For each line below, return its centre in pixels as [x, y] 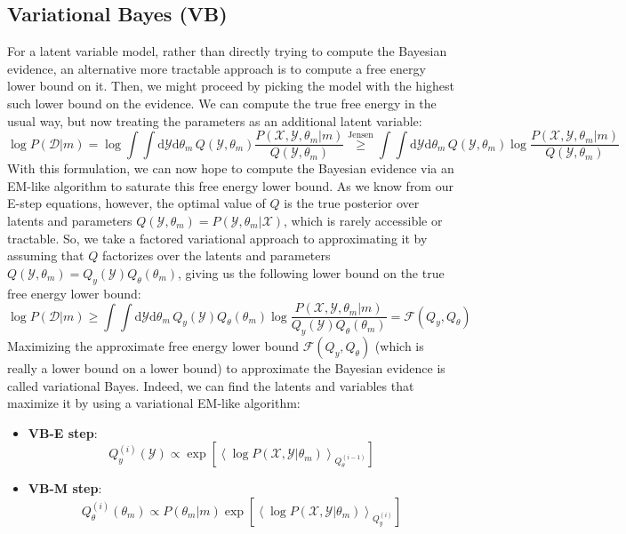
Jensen [361, 135]
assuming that [46, 255]
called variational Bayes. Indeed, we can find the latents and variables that [211, 385]
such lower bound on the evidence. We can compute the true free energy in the [222, 103]
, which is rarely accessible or [363, 221]
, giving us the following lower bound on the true [311, 272]
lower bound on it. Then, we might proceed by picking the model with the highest [231, 86]
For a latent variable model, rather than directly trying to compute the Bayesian [227, 51]
